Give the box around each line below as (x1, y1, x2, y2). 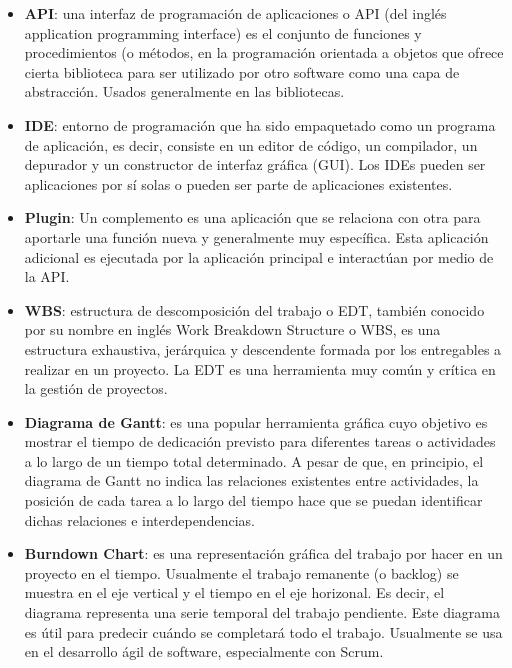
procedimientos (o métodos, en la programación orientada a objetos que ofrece (24, 42, 504, 63)
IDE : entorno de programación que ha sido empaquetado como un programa (24, 114, 496, 135)
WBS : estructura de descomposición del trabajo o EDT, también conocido (24, 299, 485, 320)
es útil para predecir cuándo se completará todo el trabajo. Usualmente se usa (24, 621, 503, 642)
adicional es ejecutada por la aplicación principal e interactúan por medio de (24, 246, 494, 267)
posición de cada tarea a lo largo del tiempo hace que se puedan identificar (24, 490, 483, 511)
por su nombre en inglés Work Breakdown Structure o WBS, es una (24, 319, 441, 340)
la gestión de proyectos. (24, 378, 168, 399)
